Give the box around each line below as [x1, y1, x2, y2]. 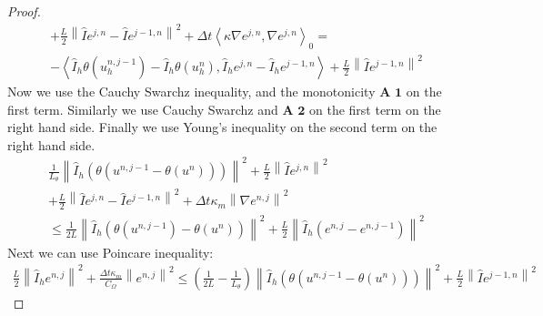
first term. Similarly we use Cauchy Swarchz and [7, 99, 278, 118]
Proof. [7, 2, 41, 20]
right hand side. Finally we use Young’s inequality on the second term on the [7, 117, 437, 137]
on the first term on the [309, 99, 441, 118]
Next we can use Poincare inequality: [7, 242, 214, 261]
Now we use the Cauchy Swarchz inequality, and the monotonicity [7, 82, 376, 101]
